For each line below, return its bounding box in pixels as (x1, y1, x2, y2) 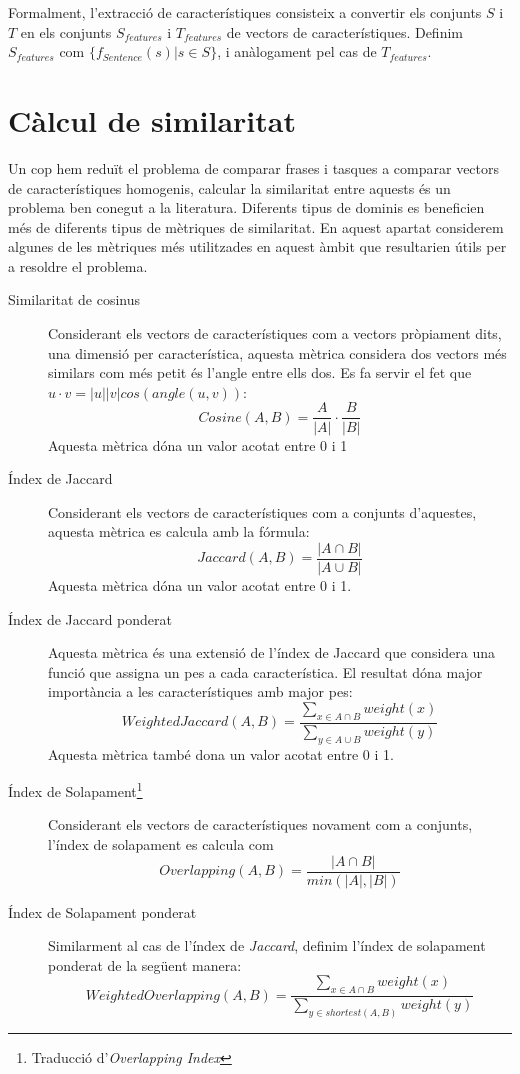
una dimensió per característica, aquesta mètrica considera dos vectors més (48, 342, 507, 363)
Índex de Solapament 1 (8, 778, 143, 801)
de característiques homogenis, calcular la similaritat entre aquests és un (8, 177, 451, 198)
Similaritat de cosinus (8, 289, 141, 310)
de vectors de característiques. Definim (226, 21, 463, 42)
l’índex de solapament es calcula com (48, 833, 274, 854)
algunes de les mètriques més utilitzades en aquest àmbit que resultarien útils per (8, 236, 507, 257)
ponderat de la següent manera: (48, 954, 242, 975)
